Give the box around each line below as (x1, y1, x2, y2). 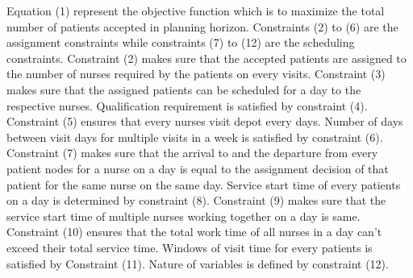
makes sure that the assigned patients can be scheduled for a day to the (6, 81, 361, 98)
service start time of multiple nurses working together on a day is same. (6, 207, 361, 224)
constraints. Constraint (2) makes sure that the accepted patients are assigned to (6, 49, 407, 66)
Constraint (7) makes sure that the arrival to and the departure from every (6, 144, 378, 161)
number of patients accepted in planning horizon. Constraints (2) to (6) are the (6, 18, 398, 35)
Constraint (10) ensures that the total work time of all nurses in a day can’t (6, 223, 382, 240)
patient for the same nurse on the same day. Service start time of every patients (6, 176, 401, 193)
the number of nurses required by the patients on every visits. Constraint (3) (6, 65, 386, 82)
